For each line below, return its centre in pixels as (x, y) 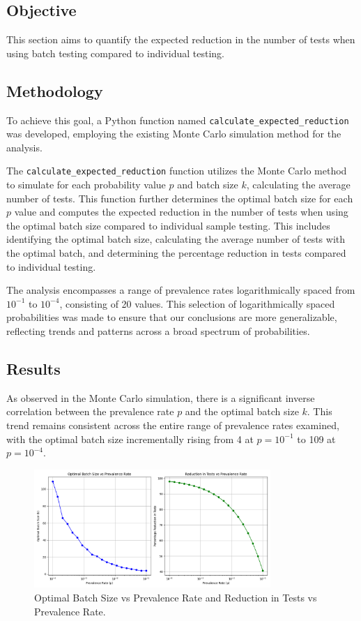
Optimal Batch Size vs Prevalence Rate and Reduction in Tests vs (176, 597)
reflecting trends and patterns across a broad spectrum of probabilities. (158, 331)
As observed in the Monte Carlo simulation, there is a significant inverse (161, 397)
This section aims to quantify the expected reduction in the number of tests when (181, 39)
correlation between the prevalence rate (90, 411)
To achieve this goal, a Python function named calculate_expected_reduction (178, 120)
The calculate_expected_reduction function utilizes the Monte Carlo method (177, 171)
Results (33, 369)
